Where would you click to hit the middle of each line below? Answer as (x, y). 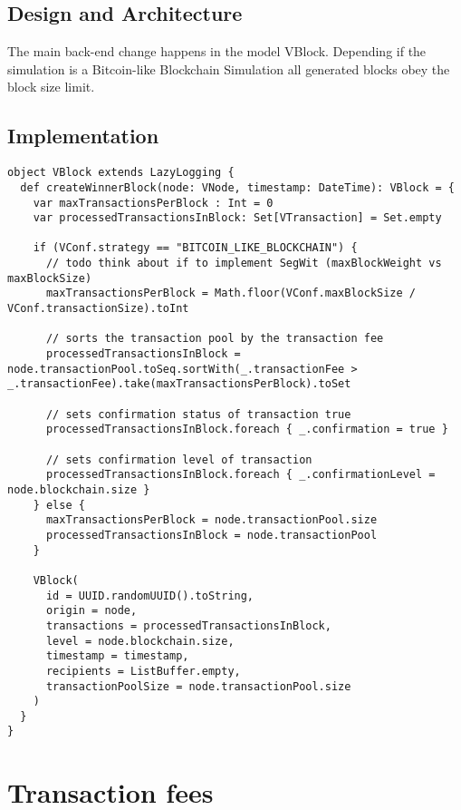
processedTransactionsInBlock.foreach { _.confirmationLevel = (240, 475)
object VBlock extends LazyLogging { (121, 173)
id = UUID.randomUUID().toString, (150, 595)
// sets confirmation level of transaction (179, 459)
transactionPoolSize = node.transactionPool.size (198, 686)
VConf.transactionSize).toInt (98, 309)
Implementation (83, 136)
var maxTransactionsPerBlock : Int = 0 (153, 203)
